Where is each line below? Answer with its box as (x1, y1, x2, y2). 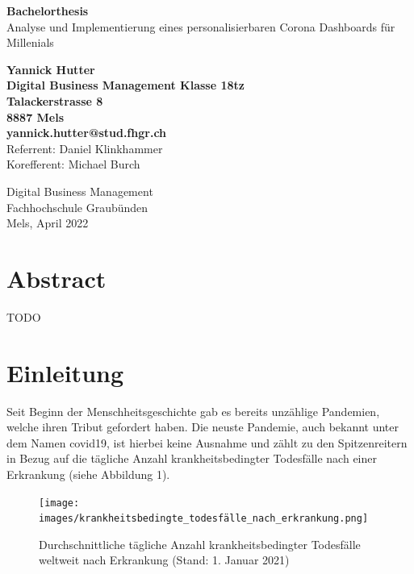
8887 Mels (6, 108, 65, 125)
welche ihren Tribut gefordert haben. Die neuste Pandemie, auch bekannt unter (6, 418, 399, 435)
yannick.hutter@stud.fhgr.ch (6, 124, 167, 141)
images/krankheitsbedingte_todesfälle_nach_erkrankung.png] (39, 513, 369, 525)
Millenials (6, 34, 54, 51)
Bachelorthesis (6, 2, 89, 19)
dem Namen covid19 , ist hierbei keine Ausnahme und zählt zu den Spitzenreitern (6, 434, 408, 451)
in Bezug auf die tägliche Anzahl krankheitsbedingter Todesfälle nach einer (6, 450, 377, 467)
